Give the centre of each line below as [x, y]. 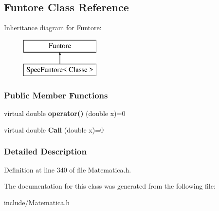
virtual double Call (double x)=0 [54, 129]
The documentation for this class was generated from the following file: [110, 186]
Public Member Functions [56, 95]
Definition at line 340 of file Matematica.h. [68, 169]
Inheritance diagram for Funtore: [53, 28]
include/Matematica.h [37, 202]
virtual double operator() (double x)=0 [65, 113]
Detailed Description [45, 151]
